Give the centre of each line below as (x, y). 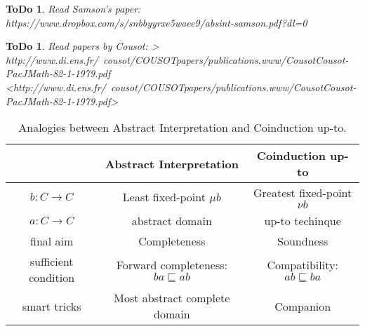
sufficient (52, 262)
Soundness (303, 241)
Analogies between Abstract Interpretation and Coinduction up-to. (182, 128)
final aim (52, 241)
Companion (303, 306)
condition (52, 278)
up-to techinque (303, 221)
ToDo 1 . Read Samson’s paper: (73, 8)
